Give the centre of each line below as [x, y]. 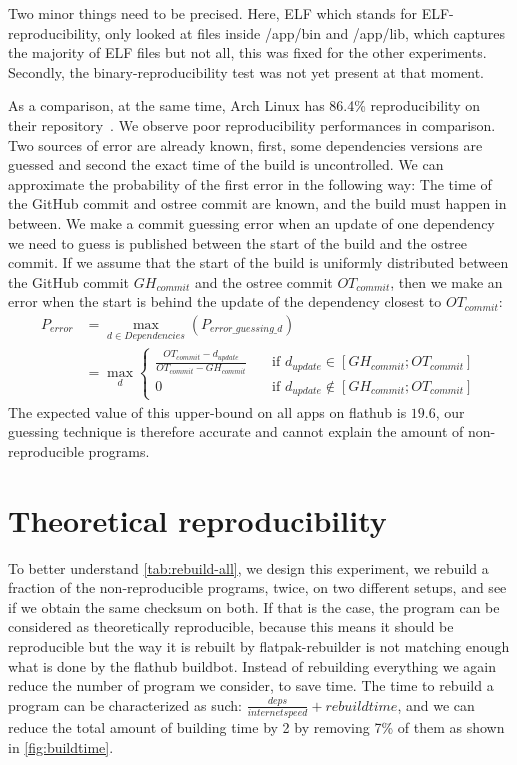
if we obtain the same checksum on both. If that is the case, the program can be [254, 606]
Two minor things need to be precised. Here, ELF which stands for [212, 13]
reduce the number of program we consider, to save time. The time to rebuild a [251, 685]
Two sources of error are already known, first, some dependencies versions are [245, 144]
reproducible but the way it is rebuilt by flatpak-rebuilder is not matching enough [259, 645]
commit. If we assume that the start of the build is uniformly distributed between [258, 262]
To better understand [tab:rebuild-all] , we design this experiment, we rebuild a [248, 567]
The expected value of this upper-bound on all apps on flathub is [207, 411]
